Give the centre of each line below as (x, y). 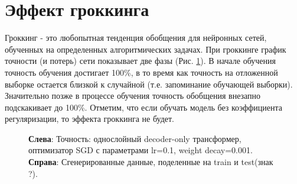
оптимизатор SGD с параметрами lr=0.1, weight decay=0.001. (141, 150)
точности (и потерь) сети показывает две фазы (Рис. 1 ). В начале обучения (140, 61)
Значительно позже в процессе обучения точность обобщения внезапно (133, 96)
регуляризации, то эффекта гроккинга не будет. (89, 119)
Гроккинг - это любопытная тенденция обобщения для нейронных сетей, (136, 38)
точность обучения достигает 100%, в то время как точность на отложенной (141, 72)
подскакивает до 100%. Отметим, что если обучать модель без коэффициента (143, 107)
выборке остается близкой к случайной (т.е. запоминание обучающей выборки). (149, 84)
